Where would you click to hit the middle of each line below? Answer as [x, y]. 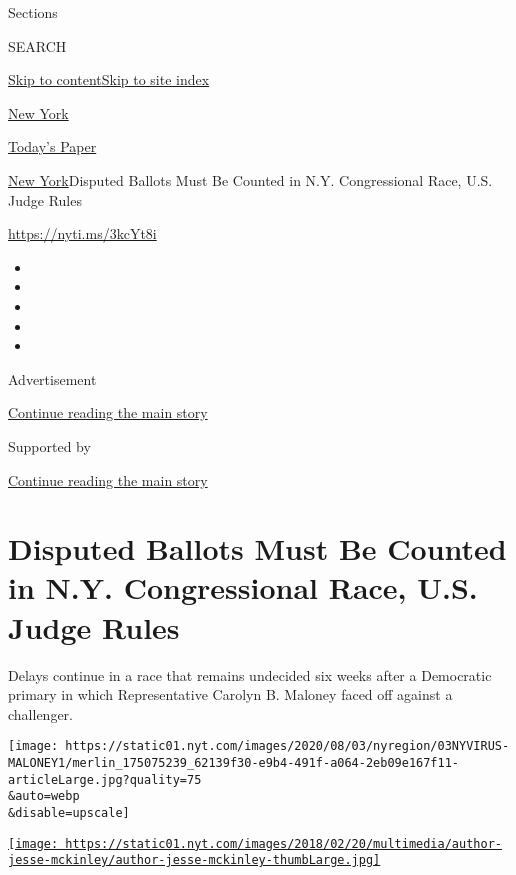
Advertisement [52, 378]
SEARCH [37, 45]
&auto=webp [44, 796]
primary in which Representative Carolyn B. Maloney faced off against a [230, 694]
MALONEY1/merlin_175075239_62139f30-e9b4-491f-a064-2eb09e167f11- [234, 763]
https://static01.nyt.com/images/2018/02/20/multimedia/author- [283, 843]
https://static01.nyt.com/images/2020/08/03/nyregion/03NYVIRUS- [287, 746]
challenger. [40, 713]
